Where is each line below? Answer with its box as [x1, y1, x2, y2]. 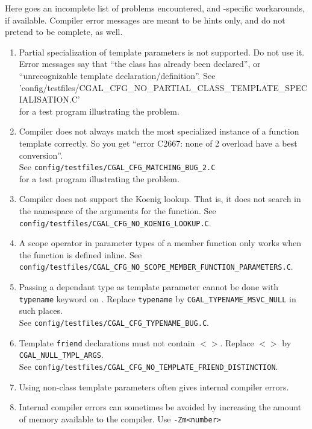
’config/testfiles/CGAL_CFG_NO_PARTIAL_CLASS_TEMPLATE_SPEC [19, 81, 308, 94]
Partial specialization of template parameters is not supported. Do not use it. [19, 45, 305, 58]
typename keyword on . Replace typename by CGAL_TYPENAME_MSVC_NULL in [19, 292, 296, 305]
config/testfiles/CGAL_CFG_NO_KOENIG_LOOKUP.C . [19, 216, 211, 229]
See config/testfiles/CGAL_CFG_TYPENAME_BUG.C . [19, 316, 209, 328]
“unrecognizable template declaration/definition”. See [19, 69, 216, 81]
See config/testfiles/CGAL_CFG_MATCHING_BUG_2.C [19, 160, 216, 173]
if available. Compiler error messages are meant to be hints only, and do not [5, 13, 285, 26]
